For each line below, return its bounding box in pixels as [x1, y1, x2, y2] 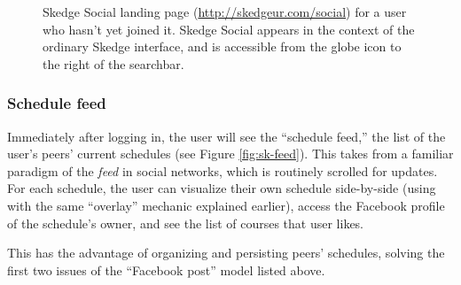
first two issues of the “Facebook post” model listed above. [7, 260, 325, 279]
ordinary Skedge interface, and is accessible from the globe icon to [43, 37, 402, 56]
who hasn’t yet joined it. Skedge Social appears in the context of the [43, 19, 415, 38]
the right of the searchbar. [43, 54, 184, 73]
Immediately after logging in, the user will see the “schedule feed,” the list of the [7, 127, 446, 145]
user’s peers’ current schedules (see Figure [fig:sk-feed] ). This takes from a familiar [7, 144, 454, 163]
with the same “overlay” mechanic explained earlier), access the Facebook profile [7, 196, 445, 214]
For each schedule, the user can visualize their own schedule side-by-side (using [7, 179, 436, 197]
